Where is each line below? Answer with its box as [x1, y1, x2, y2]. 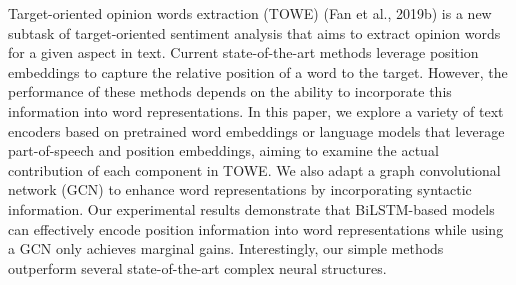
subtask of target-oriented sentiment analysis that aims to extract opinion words [8, 22, 501, 43]
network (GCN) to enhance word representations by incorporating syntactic [8, 179, 472, 200]
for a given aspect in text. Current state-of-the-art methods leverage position [8, 42, 479, 63]
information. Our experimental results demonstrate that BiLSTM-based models [8, 198, 495, 219]
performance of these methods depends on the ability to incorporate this [8, 81, 452, 102]
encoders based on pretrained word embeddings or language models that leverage [8, 120, 505, 141]
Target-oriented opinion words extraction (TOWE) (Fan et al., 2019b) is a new [8, 3, 492, 23]
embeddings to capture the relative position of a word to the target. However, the [8, 61, 508, 82]
